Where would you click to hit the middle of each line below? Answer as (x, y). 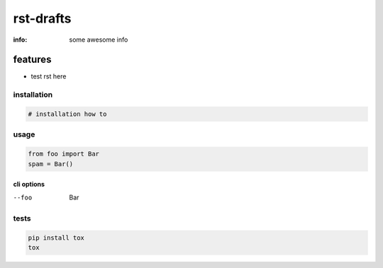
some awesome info (99, 40)
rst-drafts (42, 18)
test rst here (49, 76)
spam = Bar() (51, 164)
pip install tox (56, 238)
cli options (29, 185)
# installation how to (67, 114)
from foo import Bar (63, 154)
